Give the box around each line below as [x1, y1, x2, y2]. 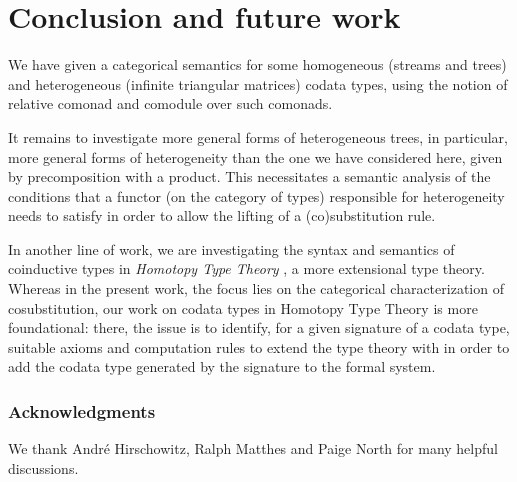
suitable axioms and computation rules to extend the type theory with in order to [8, 336, 510, 357]
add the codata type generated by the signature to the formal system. [8, 356, 436, 377]
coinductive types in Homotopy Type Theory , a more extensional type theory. [8, 258, 485, 279]
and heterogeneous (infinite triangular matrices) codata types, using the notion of [8, 73, 508, 94]
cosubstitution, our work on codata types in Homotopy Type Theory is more [8, 297, 478, 318]
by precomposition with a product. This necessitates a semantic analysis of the [8, 166, 491, 187]
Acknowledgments [8, 398, 156, 423]
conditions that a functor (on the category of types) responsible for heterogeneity [8, 185, 505, 206]
